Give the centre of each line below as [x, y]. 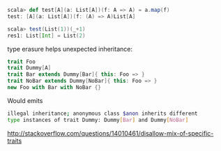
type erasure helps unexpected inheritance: [70, 49]
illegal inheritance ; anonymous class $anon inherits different [102, 113]
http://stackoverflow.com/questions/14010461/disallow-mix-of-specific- [110, 133]
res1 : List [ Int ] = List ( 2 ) [46, 35]
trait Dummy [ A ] [29, 68]
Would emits [25, 100]
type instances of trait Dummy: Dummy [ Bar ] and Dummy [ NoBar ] [98, 120]
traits [15, 141]
